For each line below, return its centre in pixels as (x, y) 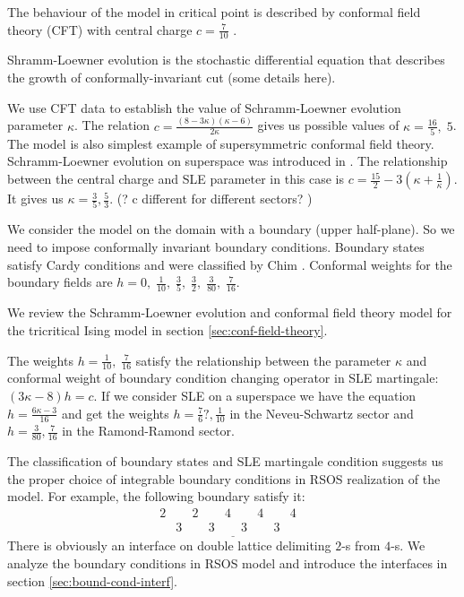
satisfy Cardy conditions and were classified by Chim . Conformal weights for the (230, 264)
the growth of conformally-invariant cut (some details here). (172, 78)
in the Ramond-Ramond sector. (148, 431)
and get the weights (115, 413)
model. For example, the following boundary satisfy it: (156, 496)
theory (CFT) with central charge (100, 29)
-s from (361, 545)
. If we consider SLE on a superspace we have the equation (255, 396)
